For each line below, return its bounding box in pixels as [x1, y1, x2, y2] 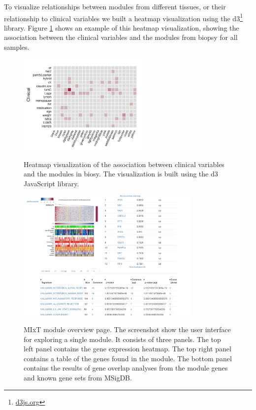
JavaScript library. [24, 178, 79, 188]
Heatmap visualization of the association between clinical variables [24, 159, 224, 169]
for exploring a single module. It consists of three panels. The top [24, 334, 221, 344]
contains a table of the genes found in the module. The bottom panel [24, 353, 232, 363]
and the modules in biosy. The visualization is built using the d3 [24, 169, 218, 179]
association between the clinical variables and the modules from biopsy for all [4, 32, 238, 42]
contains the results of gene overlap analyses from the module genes [24, 363, 228, 373]
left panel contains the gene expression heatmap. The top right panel [24, 343, 231, 354]
